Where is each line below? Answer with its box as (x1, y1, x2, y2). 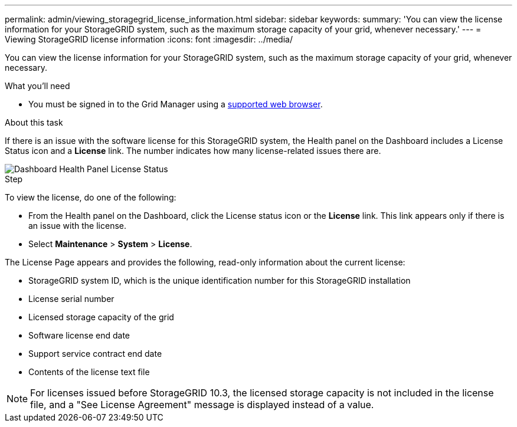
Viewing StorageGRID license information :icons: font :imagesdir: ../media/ (5, 34, 293, 44)
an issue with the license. (28, 221, 127, 231)
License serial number (28, 294, 114, 304)
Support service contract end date (28, 349, 162, 359)
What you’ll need (5, 81, 70, 91)
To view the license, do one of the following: (5, 192, 176, 202)
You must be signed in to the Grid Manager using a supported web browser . (28, 99, 323, 109)
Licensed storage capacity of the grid (28, 312, 174, 322)
